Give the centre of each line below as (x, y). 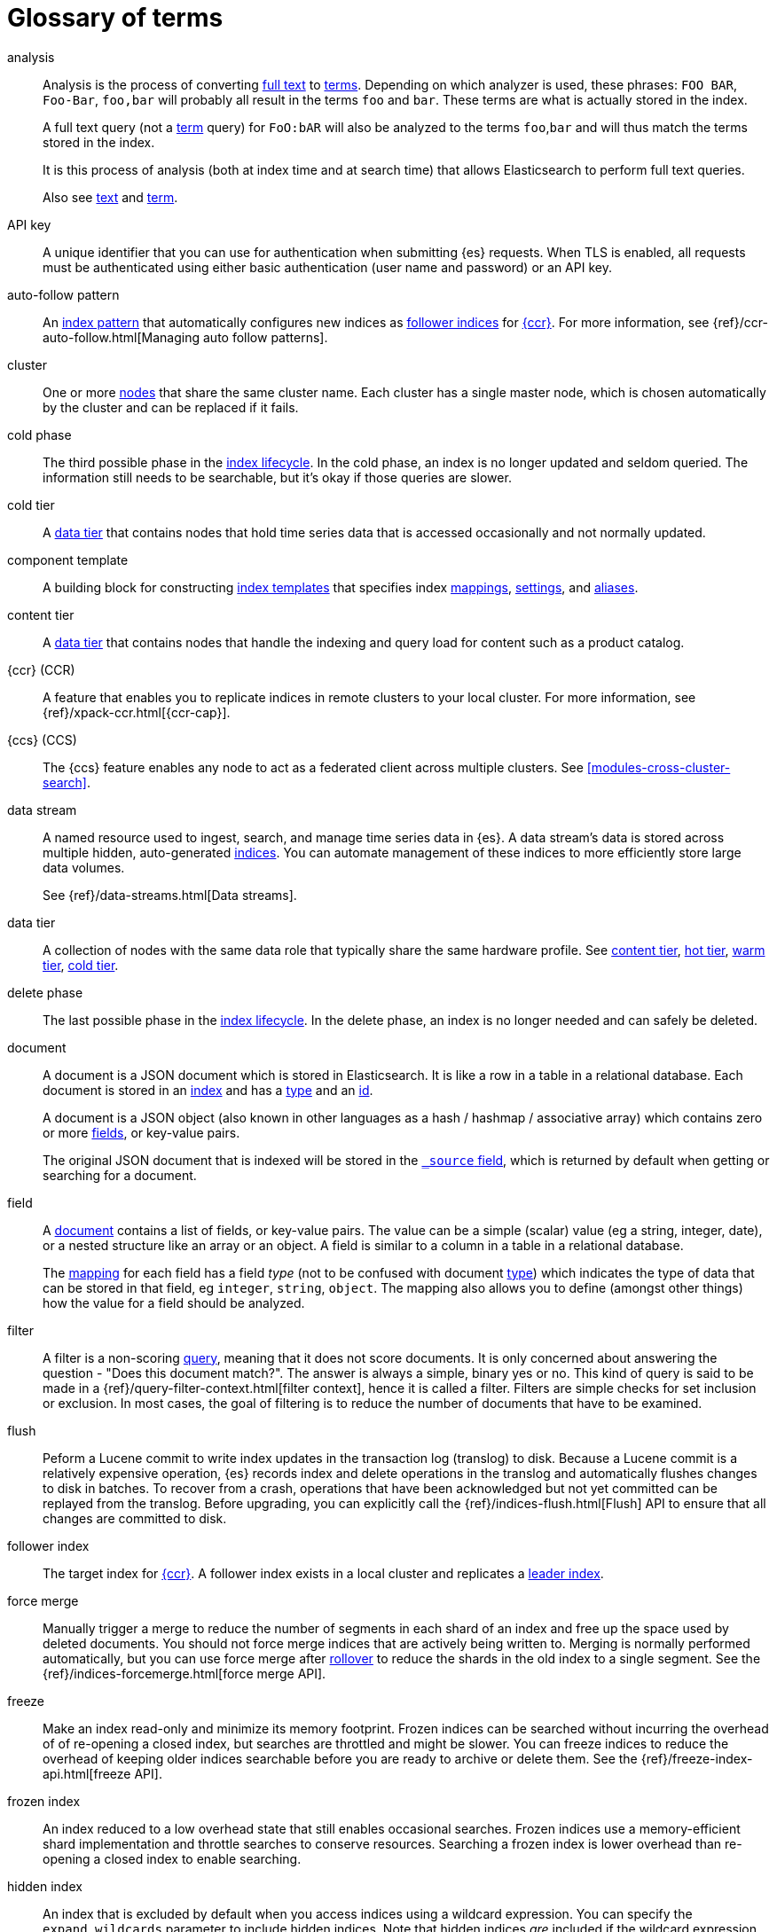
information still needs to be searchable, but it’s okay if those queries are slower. (277, 477)
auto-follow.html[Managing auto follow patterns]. (185, 337)
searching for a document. (120, 1175)
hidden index (45, 1886)
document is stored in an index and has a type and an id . (208, 1090)
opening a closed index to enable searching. (172, 1858)
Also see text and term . (110, 197)
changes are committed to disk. (135, 1518)
